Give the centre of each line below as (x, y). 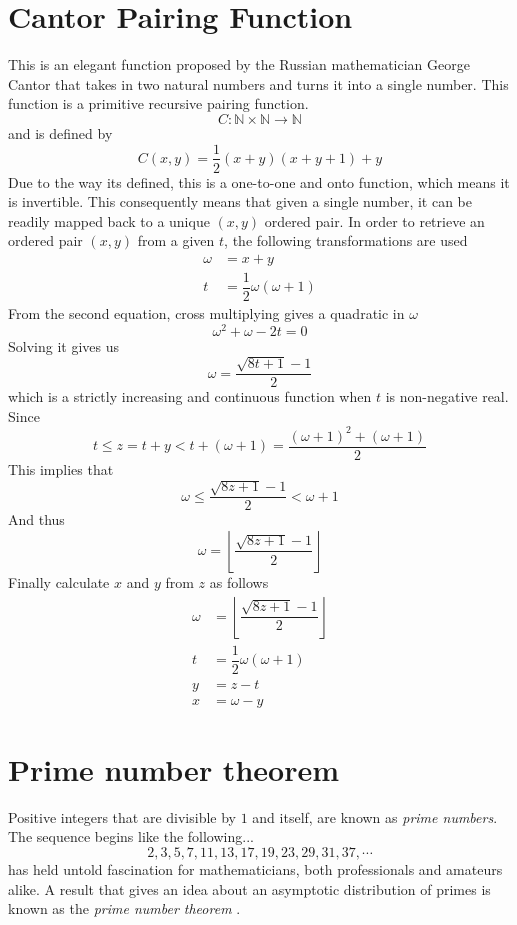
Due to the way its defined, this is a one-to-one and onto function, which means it (259, 181)
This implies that (61, 468)
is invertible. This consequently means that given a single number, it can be (240, 201)
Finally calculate (59, 581)
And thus (36, 519)
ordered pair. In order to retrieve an (374, 220)
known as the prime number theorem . (124, 908)
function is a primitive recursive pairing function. (158, 103)
